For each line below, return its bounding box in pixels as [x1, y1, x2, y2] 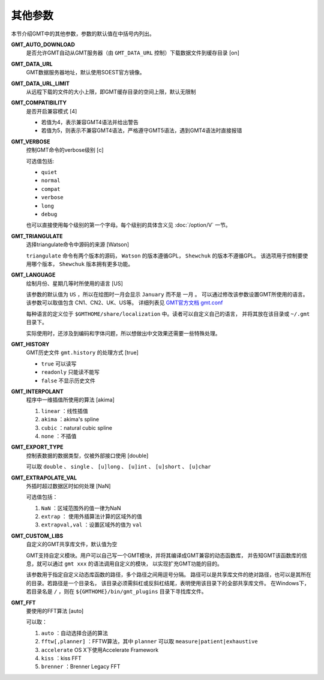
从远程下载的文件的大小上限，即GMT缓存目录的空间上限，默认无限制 [26, 88, 196, 95]
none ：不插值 [41, 432, 77, 439]
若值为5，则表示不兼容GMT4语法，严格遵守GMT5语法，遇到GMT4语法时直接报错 [41, 127, 242, 134]
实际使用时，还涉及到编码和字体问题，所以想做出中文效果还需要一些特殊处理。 [26, 329, 221, 337]
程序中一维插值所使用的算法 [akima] [26, 396, 115, 403]
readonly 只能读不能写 [41, 369, 100, 376]
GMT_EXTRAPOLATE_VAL [11, 474, 77, 481]
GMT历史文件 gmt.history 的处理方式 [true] [26, 349, 139, 357]
